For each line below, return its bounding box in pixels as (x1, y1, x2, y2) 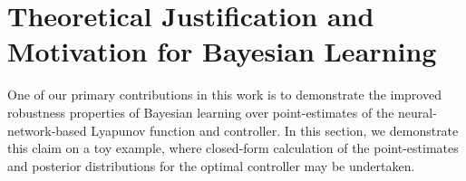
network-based (7, 120, 87, 139)
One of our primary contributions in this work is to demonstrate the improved (7, 85, 442, 104)
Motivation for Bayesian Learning (7, 33, 437, 70)
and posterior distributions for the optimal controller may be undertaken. (7, 156, 415, 175)
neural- (398, 102, 437, 121)
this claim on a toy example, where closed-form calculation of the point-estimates (7, 138, 459, 157)
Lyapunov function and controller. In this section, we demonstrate (91, 120, 459, 139)
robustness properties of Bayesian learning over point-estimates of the (7, 102, 394, 121)
